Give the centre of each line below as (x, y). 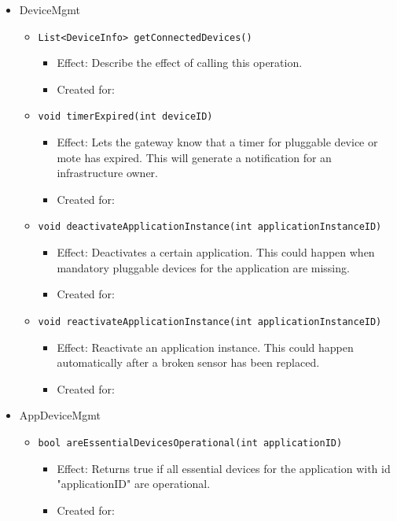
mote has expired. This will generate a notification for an (194, 157)
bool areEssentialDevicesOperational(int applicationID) (190, 443)
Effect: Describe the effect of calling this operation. (180, 63)
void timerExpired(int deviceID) (125, 117)
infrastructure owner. (107, 173)
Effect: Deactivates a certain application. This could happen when (216, 252)
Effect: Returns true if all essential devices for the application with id (224, 468)
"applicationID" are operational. (134, 484)
